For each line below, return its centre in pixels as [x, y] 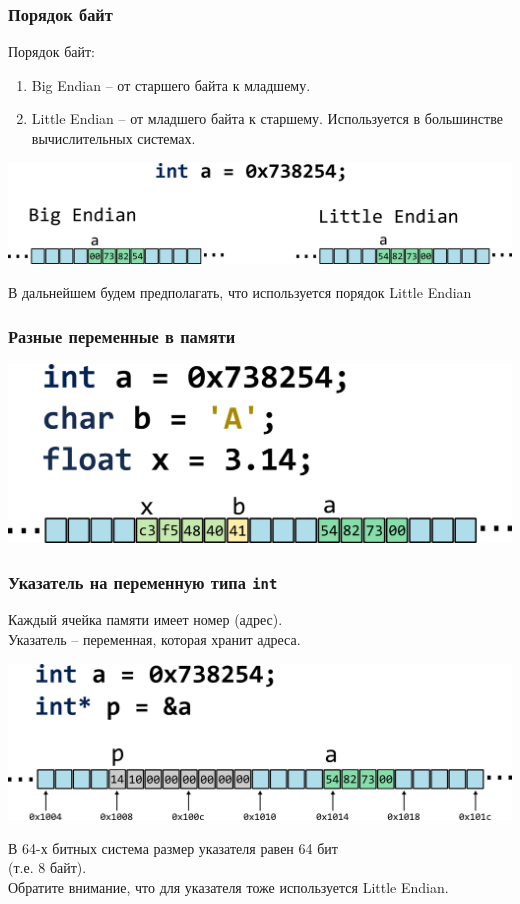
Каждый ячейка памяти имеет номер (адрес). [145, 619]
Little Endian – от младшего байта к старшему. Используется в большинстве [267, 118]
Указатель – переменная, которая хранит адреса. [154, 639]
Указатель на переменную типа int [143, 581]
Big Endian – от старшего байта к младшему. [171, 84]
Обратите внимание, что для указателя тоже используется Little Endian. [228, 886]
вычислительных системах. [113, 138]
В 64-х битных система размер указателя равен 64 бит [173, 847]
